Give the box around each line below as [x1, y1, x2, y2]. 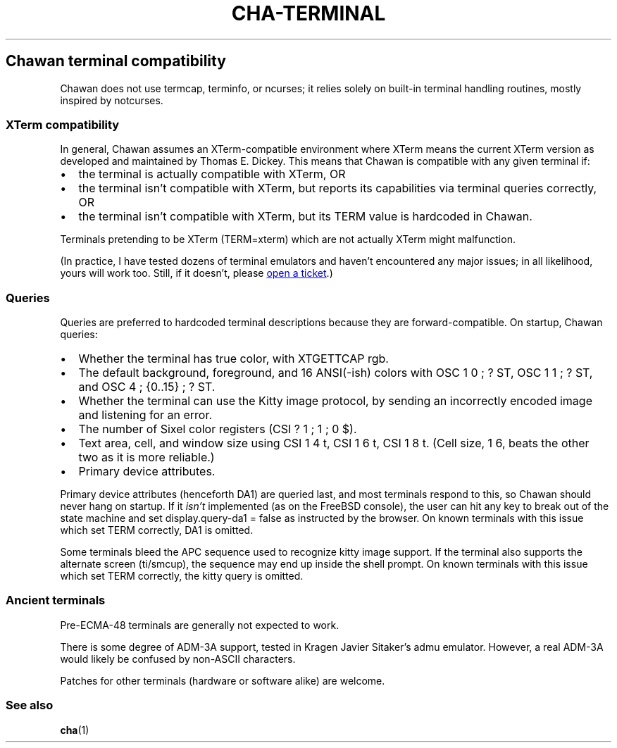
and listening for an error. [78, 408, 213, 423]
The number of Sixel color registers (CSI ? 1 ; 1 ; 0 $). [78, 422, 357, 437]
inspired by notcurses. [60, 94, 163, 106]
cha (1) [60, 723, 89, 736]
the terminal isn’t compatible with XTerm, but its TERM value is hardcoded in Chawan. [78, 209, 532, 224]
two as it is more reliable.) [78, 450, 215, 465]
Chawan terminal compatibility [6, 52, 226, 70]
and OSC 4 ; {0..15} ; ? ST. [78, 380, 216, 394]
